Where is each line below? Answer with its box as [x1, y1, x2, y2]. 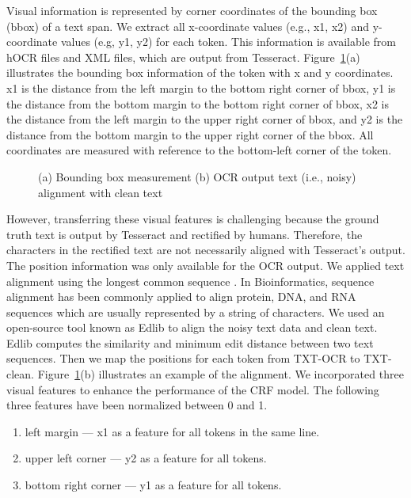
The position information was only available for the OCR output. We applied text [6, 257, 405, 273]
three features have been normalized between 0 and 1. [6, 397, 268, 413]
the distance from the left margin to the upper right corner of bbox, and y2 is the [6, 111, 403, 127]
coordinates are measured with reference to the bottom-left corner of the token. [6, 142, 392, 158]
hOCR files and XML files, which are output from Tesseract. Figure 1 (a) [6, 48, 360, 65]
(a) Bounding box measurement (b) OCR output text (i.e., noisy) [38, 168, 356, 184]
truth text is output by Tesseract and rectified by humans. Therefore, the [6, 226, 363, 242]
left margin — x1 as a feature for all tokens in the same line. [25, 423, 320, 439]
